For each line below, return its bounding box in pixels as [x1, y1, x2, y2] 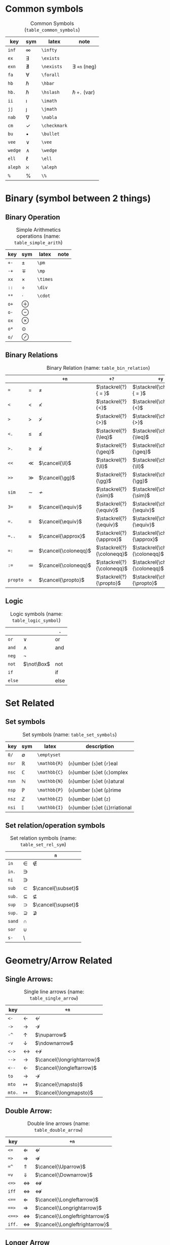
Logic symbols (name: [10, 610, 63, 617]
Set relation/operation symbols [5, 821, 105, 829]
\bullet [41, 131, 60, 137]
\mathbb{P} [37, 787, 63, 793]
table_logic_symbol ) [12, 617, 61, 624]
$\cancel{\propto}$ [38, 576, 85, 583]
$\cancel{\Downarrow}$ [35, 1171, 93, 1178]
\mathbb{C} [37, 769, 63, 775]
